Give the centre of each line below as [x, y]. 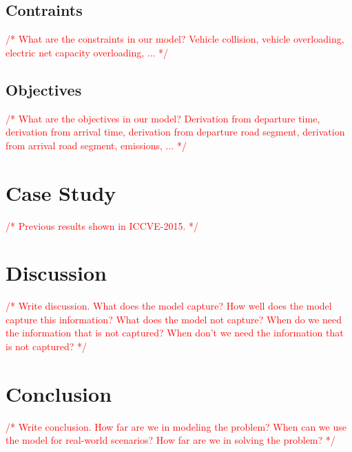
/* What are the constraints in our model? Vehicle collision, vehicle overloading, [175, 39]
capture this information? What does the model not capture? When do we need [174, 319]
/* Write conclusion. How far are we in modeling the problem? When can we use [176, 426]
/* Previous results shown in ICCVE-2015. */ [102, 225]
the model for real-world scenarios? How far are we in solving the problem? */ [170, 440]
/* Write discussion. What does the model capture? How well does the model [169, 306]
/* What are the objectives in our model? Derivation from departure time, [163, 118]
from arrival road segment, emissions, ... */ [96, 145]
